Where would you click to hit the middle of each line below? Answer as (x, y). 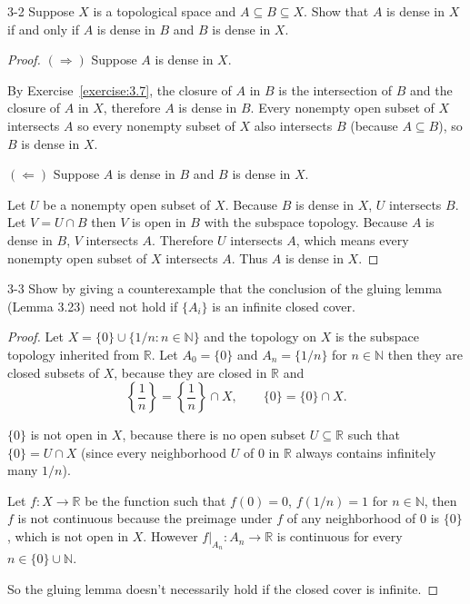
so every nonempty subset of (156, 125)
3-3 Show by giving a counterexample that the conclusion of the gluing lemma (225, 288)
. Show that (336, 11)
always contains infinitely (366, 452)
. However (170, 536)
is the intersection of (335, 89)
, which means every (352, 239)
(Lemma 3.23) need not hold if (93, 306)
